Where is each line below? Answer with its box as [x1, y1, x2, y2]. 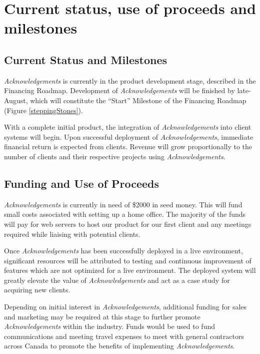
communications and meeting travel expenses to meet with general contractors [4, 330, 244, 341]
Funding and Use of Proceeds [4, 175, 159, 191]
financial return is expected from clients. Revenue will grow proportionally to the [4, 141, 252, 152]
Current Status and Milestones [4, 52, 167, 67]
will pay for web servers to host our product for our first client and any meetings [4, 218, 251, 229]
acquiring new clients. [4, 284, 70, 295]
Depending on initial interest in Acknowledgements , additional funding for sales [4, 301, 247, 312]
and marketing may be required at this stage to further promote [4, 311, 200, 321]
